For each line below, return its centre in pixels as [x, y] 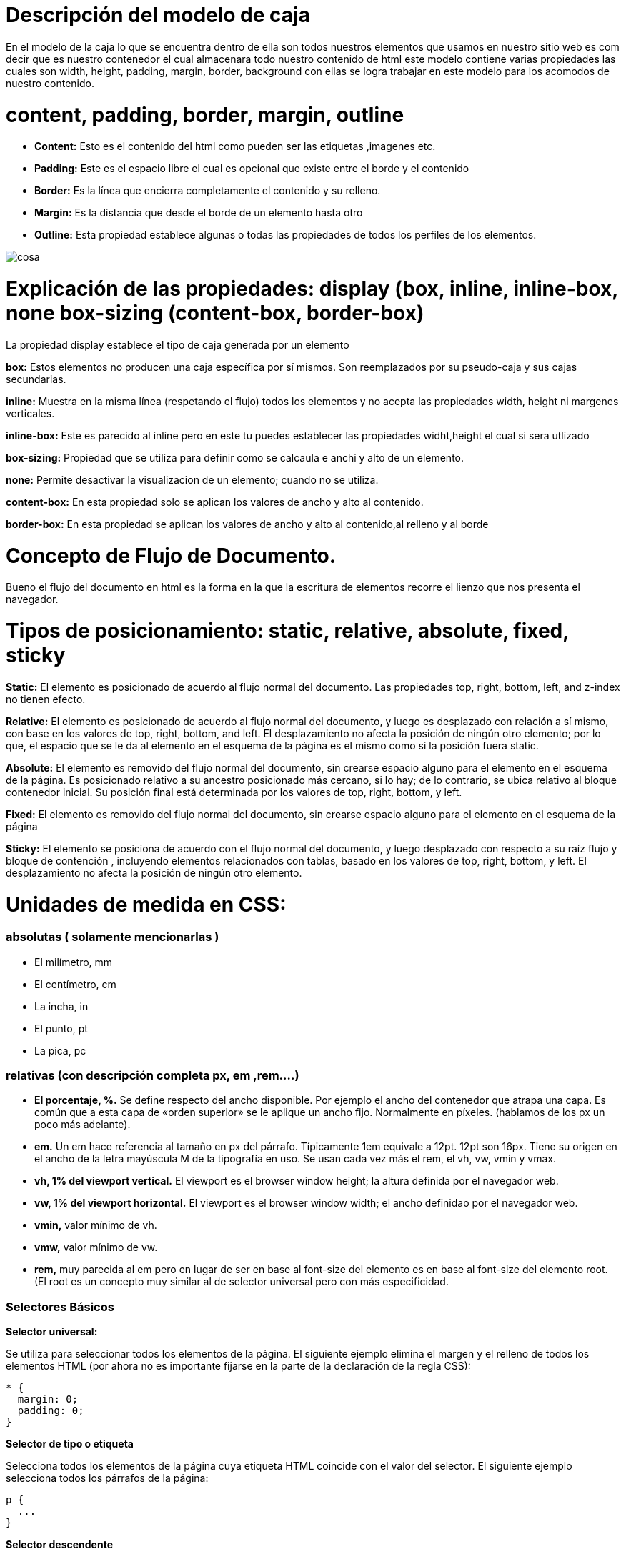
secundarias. [36, 379]
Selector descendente [59, 1545]
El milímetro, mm [74, 962]
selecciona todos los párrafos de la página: [107, 1478]
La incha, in [61, 1006]
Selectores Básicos [60, 1306]
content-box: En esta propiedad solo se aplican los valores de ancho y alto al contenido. [215, 502]
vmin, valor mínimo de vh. [96, 1225]
